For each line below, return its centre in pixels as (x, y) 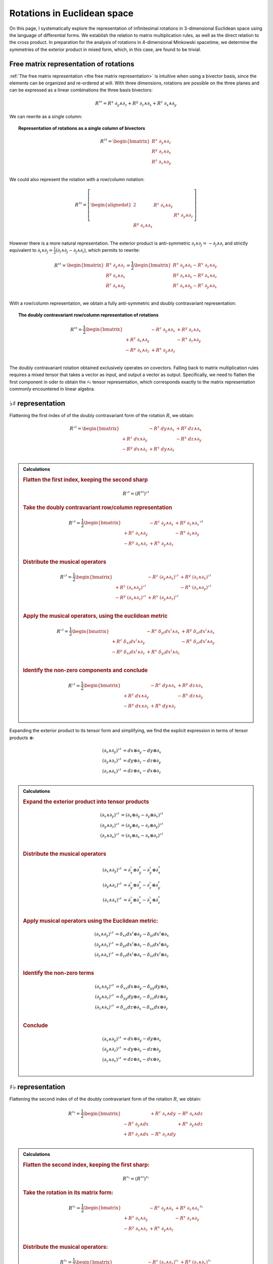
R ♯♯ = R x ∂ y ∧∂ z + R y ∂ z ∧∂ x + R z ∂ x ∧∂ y (136, 103)
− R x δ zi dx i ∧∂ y (198, 642)
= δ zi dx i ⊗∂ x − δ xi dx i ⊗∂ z (142, 955)
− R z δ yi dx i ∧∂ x (163, 631)
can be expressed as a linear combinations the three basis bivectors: (81, 90)
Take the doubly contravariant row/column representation (98, 508)
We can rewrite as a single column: (46, 117)
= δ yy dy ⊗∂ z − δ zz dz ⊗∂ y (142, 997)
